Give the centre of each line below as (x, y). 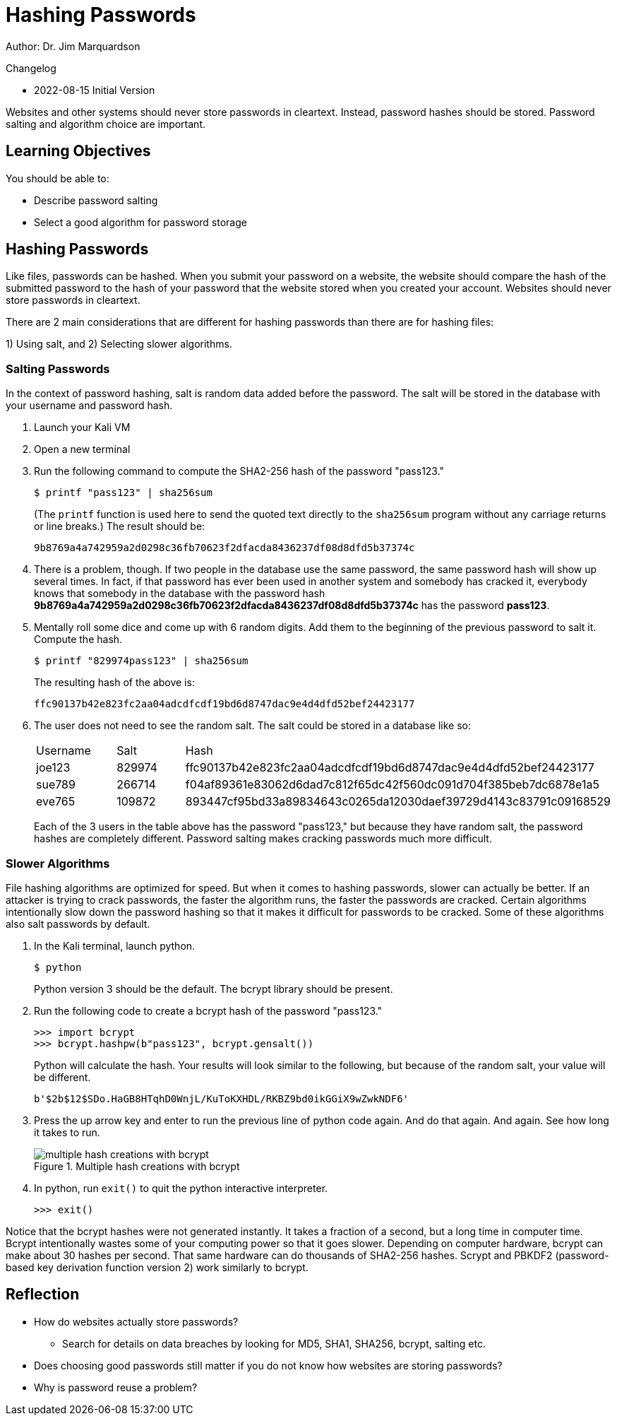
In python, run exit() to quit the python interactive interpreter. (181, 1188)
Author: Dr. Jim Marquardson (73, 46)
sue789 (56, 785)
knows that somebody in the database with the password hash (180, 594)
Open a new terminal (82, 449)
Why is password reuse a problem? (116, 1387)
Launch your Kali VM (82, 428)
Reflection (43, 1295)
